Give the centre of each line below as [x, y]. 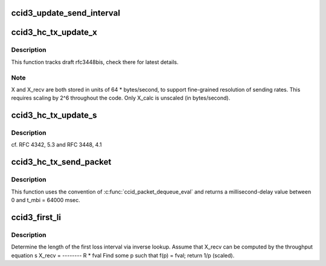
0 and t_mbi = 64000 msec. [46, 200]
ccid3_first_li [36, 217]
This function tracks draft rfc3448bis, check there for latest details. [95, 62]
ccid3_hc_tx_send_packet [61, 162]
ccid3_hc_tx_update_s [54, 116]
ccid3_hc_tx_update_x [54, 32]
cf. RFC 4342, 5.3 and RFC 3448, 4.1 [56, 145]
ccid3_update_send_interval [66, 13]
